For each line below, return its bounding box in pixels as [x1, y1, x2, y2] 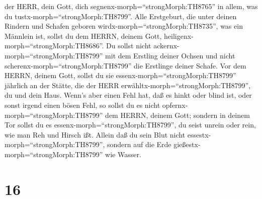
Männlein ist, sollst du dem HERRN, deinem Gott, [5, 30, 162, 41]
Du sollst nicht [106, 40, 151, 51]
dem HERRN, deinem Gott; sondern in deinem [105, 109, 250, 120]
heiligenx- [164, 30, 194, 41]
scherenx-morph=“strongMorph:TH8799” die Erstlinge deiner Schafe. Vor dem [5, 60, 246, 71]
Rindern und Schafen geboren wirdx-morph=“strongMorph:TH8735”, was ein [5, 21, 243, 31]
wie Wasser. [105, 149, 141, 159]
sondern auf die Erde [107, 139, 171, 150]
